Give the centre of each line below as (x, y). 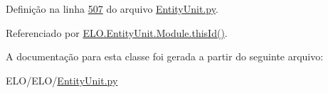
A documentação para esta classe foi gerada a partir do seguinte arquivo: (165, 56)
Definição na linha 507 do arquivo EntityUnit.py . (112, 9)
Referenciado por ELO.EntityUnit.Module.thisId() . (117, 32)
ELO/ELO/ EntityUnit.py (62, 80)
